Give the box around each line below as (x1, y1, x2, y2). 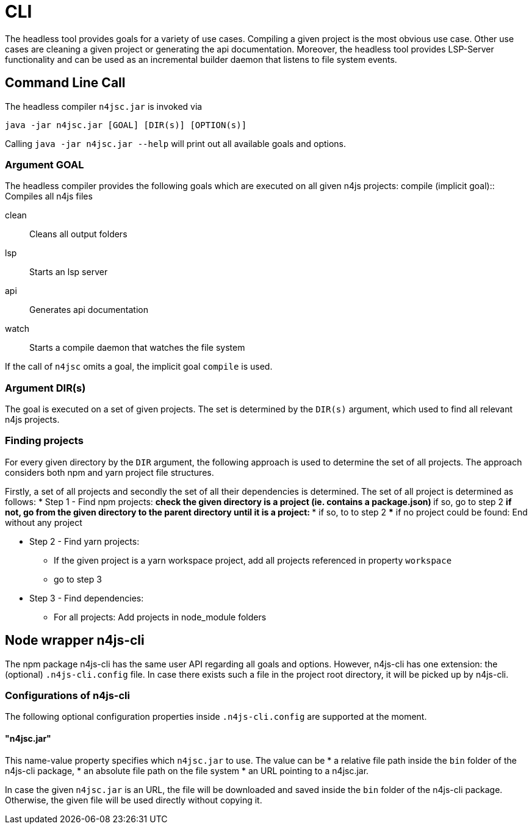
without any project (5, 517, 82, 528)
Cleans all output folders (29, 229, 128, 240)
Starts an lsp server (29, 267, 108, 278)
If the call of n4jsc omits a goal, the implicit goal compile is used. (5, 361, 273, 372)
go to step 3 (54, 573, 102, 584)
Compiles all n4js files (5, 191, 93, 202)
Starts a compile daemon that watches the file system (29, 342, 245, 353)
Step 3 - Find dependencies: (29, 592, 144, 603)
